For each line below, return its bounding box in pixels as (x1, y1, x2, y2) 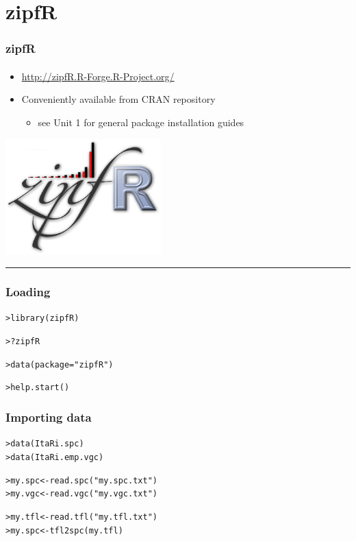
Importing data (5, 408, 92, 425)
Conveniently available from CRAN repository (21, 92, 216, 106)
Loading (5, 283, 51, 300)
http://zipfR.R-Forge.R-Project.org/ (21, 69, 175, 83)
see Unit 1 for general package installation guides (38, 115, 244, 129)
